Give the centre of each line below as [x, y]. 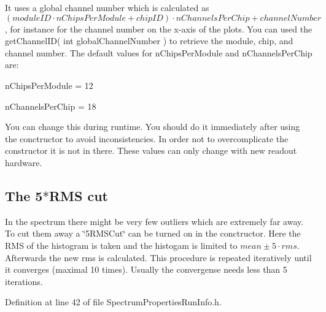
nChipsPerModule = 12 [49, 85]
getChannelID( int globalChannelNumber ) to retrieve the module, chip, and [149, 41]
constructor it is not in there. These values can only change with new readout [151, 150]
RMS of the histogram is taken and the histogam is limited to [121, 245]
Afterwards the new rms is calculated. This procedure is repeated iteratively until [158, 257]
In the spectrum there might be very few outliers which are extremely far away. [154, 221]
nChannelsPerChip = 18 [51, 106]
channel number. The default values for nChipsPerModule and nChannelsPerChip [159, 52]
